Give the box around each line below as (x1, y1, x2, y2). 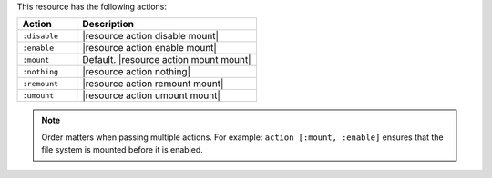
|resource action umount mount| (82, 89, 220, 102)
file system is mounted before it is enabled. (41, 144, 204, 155)
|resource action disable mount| (82, 30, 219, 43)
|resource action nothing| (82, 65, 191, 78)
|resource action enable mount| (82, 42, 218, 54)
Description (82, 18, 135, 31)
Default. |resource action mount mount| (82, 54, 251, 66)
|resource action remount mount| (82, 77, 224, 90)
